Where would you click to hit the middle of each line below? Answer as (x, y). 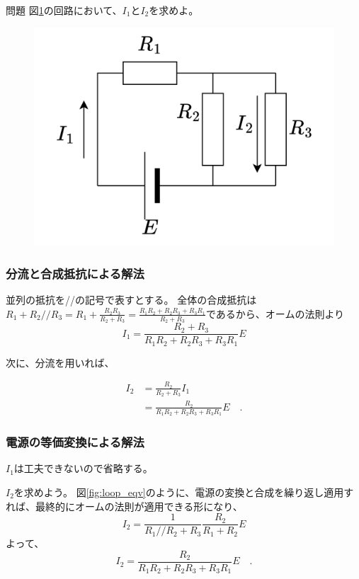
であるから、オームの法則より (275, 313)
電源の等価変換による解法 (75, 442)
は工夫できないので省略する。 (83, 468)
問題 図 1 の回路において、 (64, 10)
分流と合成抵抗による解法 (75, 273)
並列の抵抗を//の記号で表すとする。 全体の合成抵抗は (131, 300)
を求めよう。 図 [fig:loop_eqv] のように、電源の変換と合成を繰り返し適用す (184, 492)
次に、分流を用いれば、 (60, 362)
